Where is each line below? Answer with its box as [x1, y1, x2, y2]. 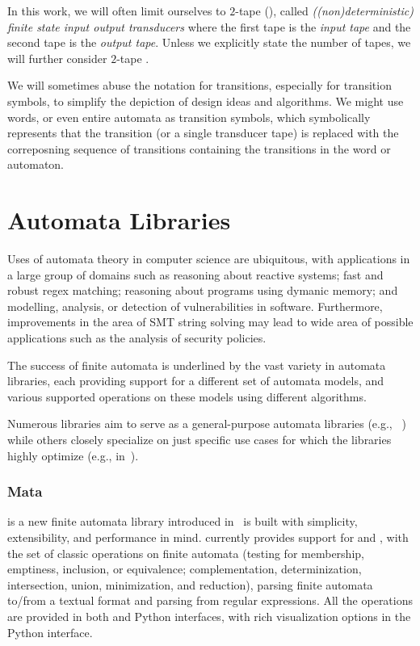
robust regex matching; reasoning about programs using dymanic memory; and [7, 282, 398, 299]
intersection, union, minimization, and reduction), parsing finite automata [7, 576, 373, 593]
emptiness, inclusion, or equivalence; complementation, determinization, [7, 560, 362, 577]
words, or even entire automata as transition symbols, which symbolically [7, 108, 371, 125]
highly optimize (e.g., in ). [7, 447, 139, 464]
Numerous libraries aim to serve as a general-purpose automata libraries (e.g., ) [7, 415, 406, 432]
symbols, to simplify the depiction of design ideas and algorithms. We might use [7, 92, 404, 109]
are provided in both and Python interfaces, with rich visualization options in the [7, 607, 411, 624]
